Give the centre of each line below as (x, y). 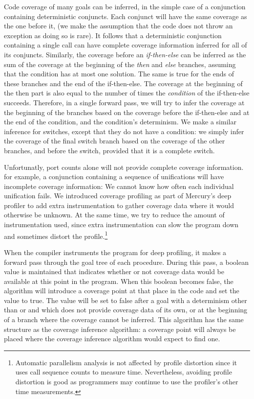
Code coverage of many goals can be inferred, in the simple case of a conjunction (125, 6)
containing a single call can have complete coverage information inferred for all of (126, 45)
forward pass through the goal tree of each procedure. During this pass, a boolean (126, 262)
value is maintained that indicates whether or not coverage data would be (114, 271)
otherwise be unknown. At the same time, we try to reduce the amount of (114, 215)
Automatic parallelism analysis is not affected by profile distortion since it (126, 362)
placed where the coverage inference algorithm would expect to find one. (112, 339)
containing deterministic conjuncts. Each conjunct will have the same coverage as (126, 16)
